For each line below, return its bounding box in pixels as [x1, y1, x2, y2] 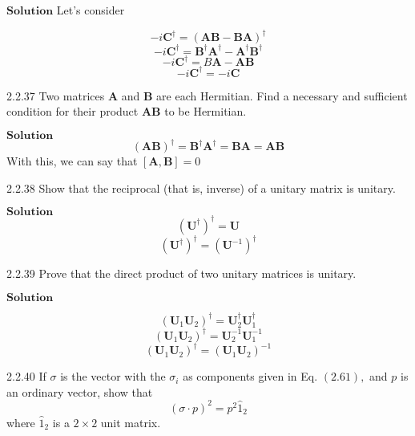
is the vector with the [60, 368, 166, 385]
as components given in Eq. [183, 368, 318, 385]
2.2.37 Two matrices [6, 87, 105, 104]
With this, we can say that [6, 153, 138, 169]
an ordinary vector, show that [6, 383, 153, 400]
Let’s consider [56, 2, 125, 18]
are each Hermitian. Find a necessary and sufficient [156, 87, 408, 104]
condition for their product [6, 103, 139, 120]
